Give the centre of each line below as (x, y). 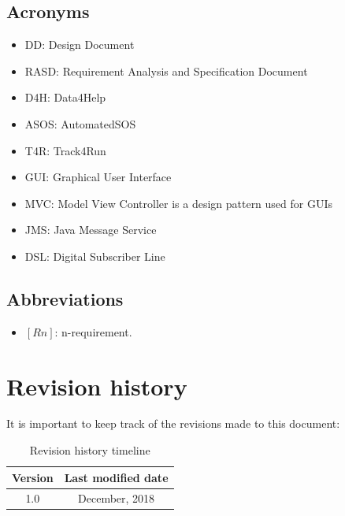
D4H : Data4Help (65, 97)
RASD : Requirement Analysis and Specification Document (166, 71)
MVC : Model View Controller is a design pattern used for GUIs (179, 203)
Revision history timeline (90, 450)
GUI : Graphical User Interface (98, 177)
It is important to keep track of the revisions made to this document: (173, 423)
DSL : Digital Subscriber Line (95, 256)
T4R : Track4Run (65, 150)
